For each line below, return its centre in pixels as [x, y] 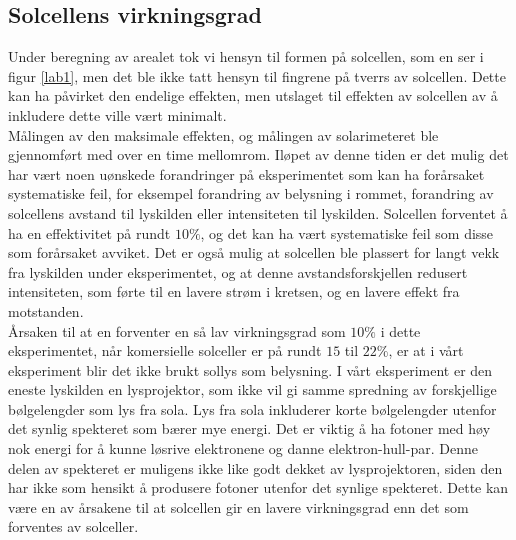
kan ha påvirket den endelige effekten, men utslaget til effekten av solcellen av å [253, 95]
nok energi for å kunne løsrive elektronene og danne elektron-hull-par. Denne [243, 448]
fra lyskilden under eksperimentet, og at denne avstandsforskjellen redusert [238, 271]
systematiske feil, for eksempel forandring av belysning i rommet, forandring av [251, 193]
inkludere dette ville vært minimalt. [117, 114]
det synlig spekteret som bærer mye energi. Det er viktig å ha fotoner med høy [249, 428]
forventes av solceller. [73, 526]
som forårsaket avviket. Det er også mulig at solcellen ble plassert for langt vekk [254, 252]
